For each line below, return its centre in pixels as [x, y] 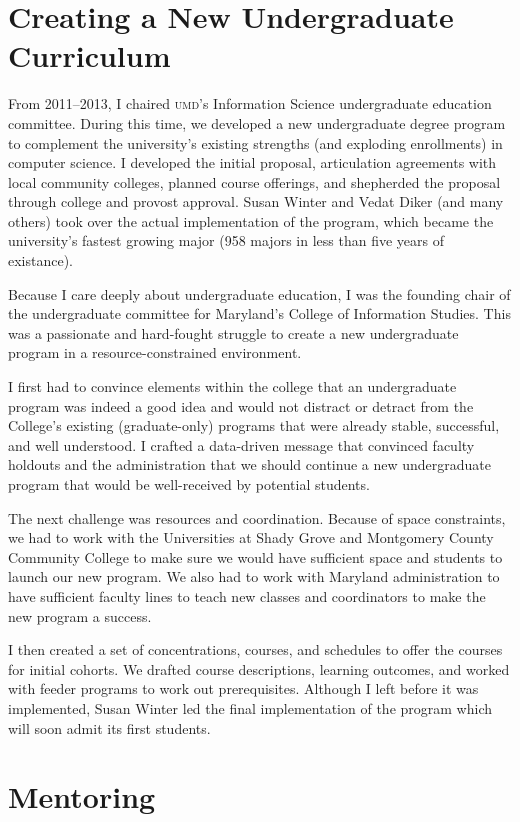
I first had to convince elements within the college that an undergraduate [232, 386]
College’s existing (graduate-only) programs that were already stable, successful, [254, 425]
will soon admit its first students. [109, 727]
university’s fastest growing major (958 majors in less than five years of [226, 240]
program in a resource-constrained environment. [155, 352]
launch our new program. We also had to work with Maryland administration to [254, 576]
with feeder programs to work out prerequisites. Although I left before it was [243, 688]
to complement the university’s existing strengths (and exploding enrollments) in [255, 142]
